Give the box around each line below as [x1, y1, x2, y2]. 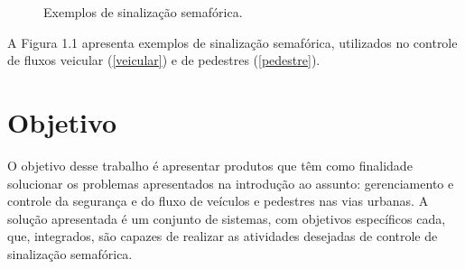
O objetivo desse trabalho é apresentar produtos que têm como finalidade [7, 155, 413, 174]
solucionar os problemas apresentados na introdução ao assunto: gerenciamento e [7, 173, 454, 192]
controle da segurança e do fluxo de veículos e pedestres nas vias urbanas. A [7, 191, 429, 210]
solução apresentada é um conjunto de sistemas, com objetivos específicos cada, [7, 209, 446, 227]
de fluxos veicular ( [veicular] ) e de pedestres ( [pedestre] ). [7, 51, 321, 70]
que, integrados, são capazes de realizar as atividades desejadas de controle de [7, 227, 438, 246]
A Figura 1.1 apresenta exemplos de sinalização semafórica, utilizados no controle [7, 32, 458, 51]
